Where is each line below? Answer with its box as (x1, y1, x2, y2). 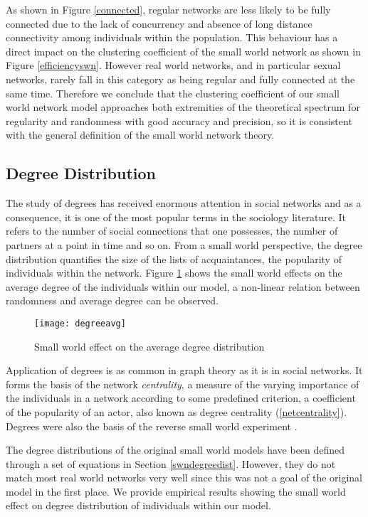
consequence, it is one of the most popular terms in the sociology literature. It (6, 209, 347, 224)
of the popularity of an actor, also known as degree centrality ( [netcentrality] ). (6, 404, 347, 419)
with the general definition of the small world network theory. (6, 127, 275, 142)
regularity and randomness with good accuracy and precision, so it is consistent (6, 113, 352, 128)
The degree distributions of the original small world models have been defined (6, 442, 345, 457)
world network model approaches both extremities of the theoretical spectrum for (6, 100, 360, 114)
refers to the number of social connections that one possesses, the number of (6, 223, 338, 238)
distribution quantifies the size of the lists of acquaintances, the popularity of (6, 251, 342, 266)
